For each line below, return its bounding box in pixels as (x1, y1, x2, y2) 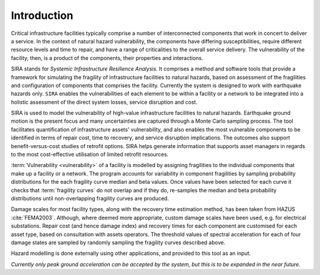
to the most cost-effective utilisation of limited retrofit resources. (11, 151, 169, 158)
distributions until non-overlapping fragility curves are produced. (11, 194, 169, 202)
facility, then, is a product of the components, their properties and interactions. (11, 54, 204, 62)
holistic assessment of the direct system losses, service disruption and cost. (11, 98, 198, 105)
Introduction (11, 9, 73, 22)
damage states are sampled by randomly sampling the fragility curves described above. (11, 239, 225, 246)
